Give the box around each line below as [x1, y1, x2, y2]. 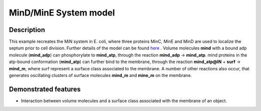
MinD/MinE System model [9, 7, 116, 18]
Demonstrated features [9, 85, 81, 93]
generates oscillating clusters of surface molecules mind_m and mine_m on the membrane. [9, 73, 192, 79]
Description [9, 26, 45, 34]
